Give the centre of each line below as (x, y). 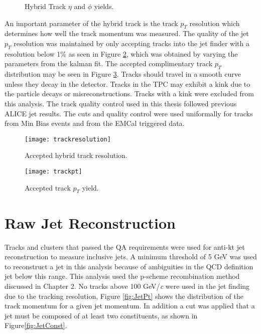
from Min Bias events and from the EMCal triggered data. (95, 123)
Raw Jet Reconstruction (90, 222)
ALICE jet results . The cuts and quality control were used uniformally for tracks (129, 113)
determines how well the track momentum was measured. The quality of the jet (127, 33)
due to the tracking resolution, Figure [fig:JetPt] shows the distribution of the (124, 296)
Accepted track (48, 187)
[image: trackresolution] (68, 139)
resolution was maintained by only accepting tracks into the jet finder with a (132, 43)
